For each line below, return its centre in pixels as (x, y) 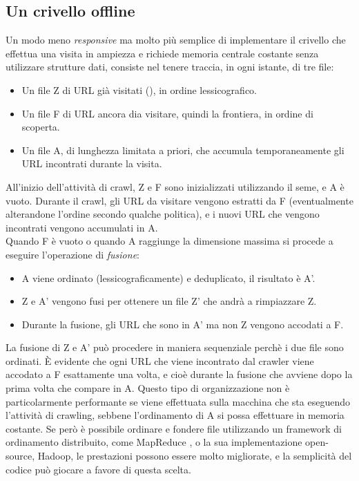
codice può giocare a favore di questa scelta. (98, 469)
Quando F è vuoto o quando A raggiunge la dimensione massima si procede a (169, 241)
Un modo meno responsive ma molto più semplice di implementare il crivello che (176, 40)
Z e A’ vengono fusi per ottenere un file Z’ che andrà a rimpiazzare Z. (169, 301)
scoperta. (41, 127)
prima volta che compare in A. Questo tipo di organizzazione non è (148, 388)
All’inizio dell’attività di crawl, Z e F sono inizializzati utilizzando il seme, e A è (175, 186)
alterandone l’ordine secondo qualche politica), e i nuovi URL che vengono (163, 214)
